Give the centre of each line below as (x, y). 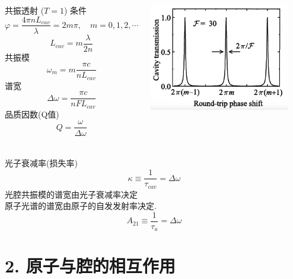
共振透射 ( (25, 10)
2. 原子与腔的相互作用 (90, 266)
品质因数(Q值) (32, 114)
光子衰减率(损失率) (41, 163)
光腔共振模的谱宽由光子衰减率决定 (71, 194)
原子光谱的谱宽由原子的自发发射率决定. (81, 206)
